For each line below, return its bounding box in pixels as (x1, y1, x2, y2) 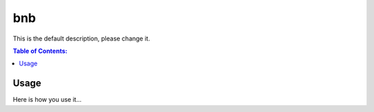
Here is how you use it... (12, 96, 82, 104)
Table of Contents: (12, 47, 68, 55)
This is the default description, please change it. (12, 34, 150, 43)
